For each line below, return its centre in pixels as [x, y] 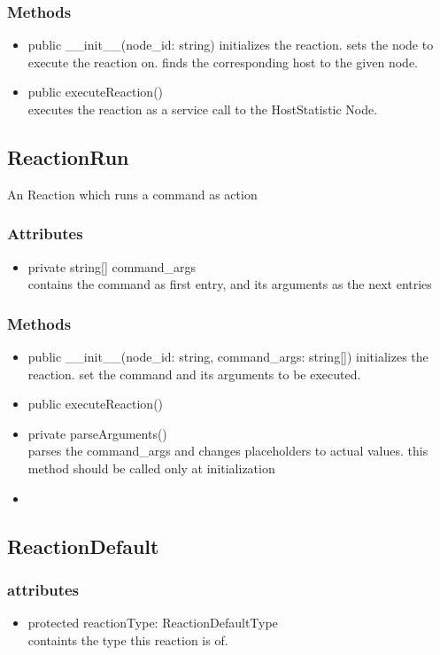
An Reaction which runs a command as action [132, 194]
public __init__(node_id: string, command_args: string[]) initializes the [228, 357]
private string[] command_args [112, 266]
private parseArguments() [97, 433]
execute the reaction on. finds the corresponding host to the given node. [223, 62]
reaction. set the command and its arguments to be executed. [194, 374]
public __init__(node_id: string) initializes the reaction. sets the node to [231, 45]
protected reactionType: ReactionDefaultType [153, 623]
